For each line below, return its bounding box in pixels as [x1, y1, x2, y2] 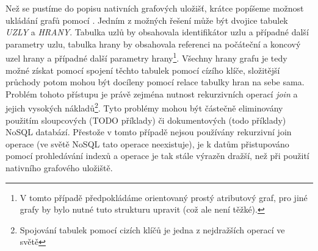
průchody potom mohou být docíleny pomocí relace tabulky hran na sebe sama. [5, 76, 305, 88]
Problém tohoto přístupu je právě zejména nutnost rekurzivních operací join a [5, 87, 298, 100]
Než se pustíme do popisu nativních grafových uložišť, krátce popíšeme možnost [5, 2, 304, 14]
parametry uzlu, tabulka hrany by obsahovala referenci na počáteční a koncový [5, 37, 301, 50]
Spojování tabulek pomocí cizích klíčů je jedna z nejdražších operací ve [20, 223, 285, 236]
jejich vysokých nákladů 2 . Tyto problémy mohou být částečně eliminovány [5, 100, 283, 115]
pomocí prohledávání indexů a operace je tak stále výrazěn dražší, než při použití [5, 149, 309, 162]
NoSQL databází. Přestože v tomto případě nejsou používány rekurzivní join [5, 125, 292, 138]
